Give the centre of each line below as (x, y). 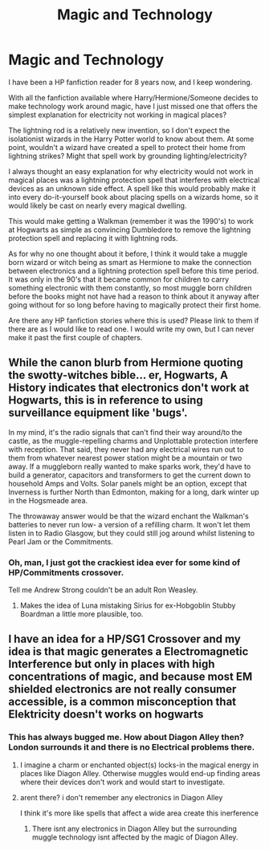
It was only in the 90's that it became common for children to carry (119, 279)
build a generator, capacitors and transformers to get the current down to (130, 474)
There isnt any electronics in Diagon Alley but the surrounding (134, 828)
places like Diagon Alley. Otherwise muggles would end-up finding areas (140, 773)
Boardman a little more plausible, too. (82, 614)
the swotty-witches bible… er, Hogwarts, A (118, 375)
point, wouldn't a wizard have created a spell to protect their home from (127, 147)
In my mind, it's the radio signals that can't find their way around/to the (125, 432)
